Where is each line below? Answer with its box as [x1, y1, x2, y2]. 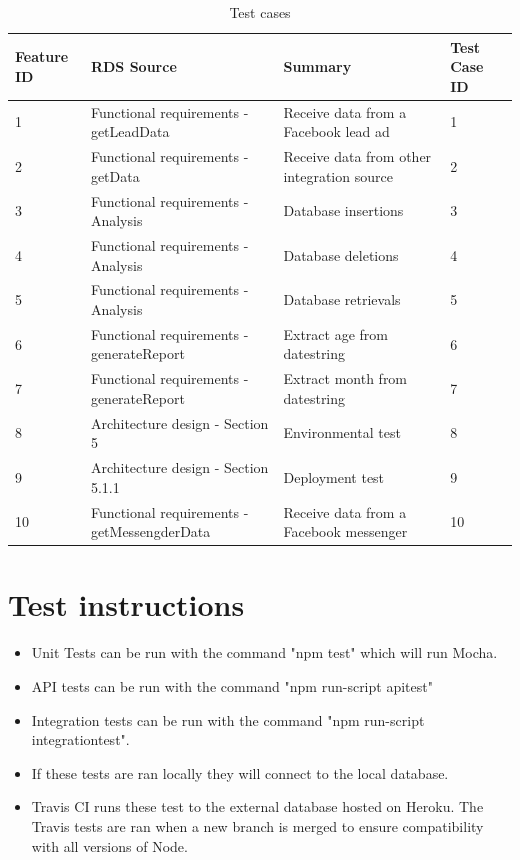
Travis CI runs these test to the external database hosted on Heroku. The [31, 796, 484, 817]
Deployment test [283, 466, 385, 487]
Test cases [229, 2, 291, 22]
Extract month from [283, 368, 408, 389]
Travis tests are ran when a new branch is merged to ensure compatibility [31, 815, 484, 836]
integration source [283, 165, 393, 186]
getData [90, 165, 140, 186]
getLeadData [90, 121, 170, 142]
